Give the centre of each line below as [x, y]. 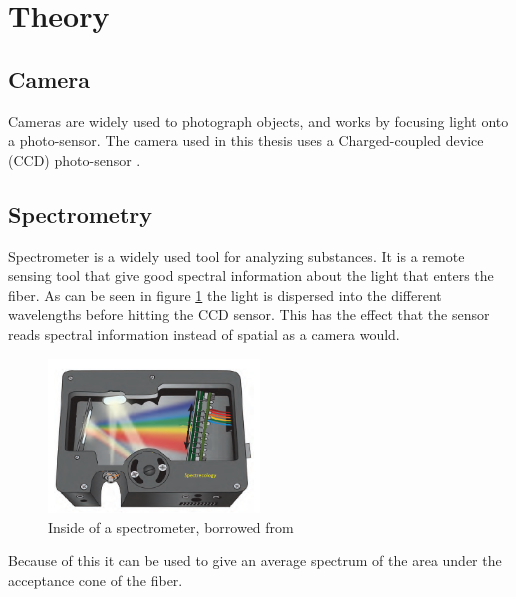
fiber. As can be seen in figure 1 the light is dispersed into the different [225, 294]
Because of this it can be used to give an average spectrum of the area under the [255, 560]
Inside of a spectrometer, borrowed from [171, 526]
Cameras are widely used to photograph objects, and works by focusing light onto [258, 120]
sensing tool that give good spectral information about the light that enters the [251, 275]
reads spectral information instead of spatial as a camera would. [204, 333]
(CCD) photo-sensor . [74, 159]
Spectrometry [80, 213]
